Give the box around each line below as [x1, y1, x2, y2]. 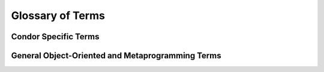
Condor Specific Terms [11, 32, 100, 42]
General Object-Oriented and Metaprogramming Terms [11, 51, 221, 61]
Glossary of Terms [11, 9, 105, 22]
